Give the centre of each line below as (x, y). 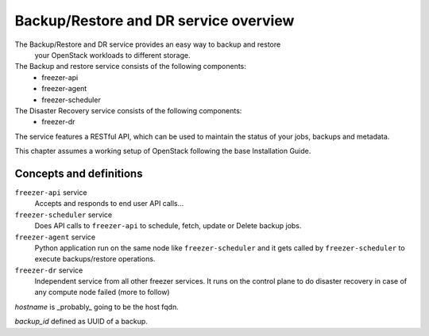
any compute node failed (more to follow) (102, 292)
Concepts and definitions (79, 173)
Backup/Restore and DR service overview (155, 21)
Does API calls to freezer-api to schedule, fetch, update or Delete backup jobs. (168, 226)
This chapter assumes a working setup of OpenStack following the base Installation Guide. (163, 151)
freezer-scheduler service (64, 215)
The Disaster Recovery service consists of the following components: (128, 110)
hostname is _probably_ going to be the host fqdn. (97, 307)
